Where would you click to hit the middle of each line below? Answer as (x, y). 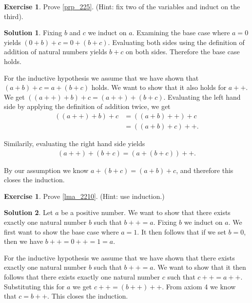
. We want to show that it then (200, 267)
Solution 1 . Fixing (33, 32)
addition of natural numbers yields (56, 52)
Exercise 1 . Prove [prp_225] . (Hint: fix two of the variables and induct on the (122, 6)
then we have (24, 241)
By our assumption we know (46, 170)
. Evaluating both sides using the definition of (176, 42)
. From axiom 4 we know (199, 286)
